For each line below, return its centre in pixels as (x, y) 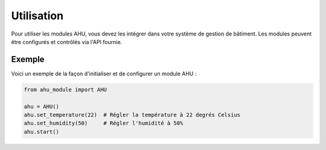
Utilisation (37, 16)
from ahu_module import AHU (65, 89)
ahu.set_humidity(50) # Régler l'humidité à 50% (104, 123)
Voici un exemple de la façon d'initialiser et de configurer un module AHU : (104, 73)
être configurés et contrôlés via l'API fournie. (67, 42)
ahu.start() (42, 132)
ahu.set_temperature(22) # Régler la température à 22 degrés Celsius (132, 115)
